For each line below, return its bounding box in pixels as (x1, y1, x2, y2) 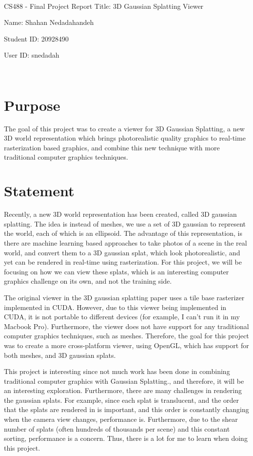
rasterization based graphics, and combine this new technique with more (4, 142, 220, 152)
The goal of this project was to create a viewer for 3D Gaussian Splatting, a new (4, 123, 245, 133)
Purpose (4, 95, 60, 115)
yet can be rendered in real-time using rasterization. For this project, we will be (4, 257, 242, 267)
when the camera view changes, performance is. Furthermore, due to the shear (4, 414, 238, 424)
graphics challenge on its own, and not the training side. (4, 276, 172, 286)
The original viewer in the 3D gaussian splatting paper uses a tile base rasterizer (4, 292, 245, 302)
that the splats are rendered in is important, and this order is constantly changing (4, 404, 249, 415)
